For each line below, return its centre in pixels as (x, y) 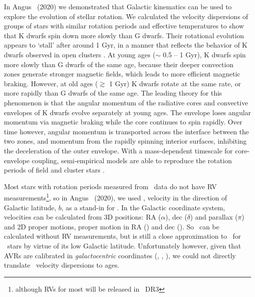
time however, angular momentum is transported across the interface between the (127, 131)
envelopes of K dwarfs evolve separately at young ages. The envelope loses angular (127, 112)
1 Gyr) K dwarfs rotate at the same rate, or (175, 83)
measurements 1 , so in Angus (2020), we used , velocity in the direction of (115, 197)
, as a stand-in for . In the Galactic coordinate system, (143, 207)
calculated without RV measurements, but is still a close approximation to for (123, 236)
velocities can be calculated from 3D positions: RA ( (83, 217)
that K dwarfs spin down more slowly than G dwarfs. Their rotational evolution (124, 35)
